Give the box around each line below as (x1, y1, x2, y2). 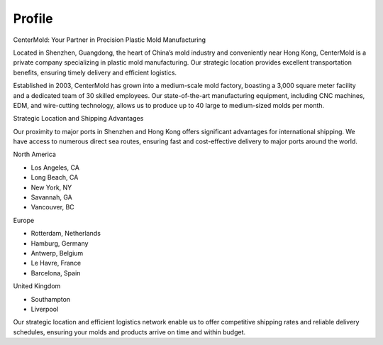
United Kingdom (13, 282, 61, 290)
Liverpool (30, 305, 59, 313)
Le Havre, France (30, 259, 82, 268)
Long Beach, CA (30, 173, 79, 182)
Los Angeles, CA (30, 163, 79, 172)
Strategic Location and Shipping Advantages (13, 114, 144, 123)
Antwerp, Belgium (30, 248, 84, 257)
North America (13, 150, 57, 159)
